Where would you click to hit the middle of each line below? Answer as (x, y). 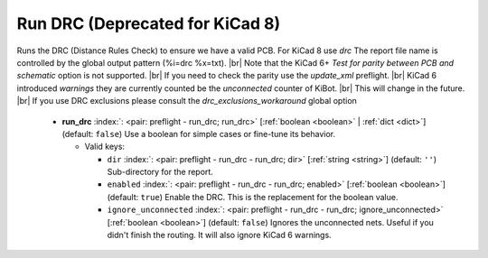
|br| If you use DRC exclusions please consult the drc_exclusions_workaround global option (187, 101)
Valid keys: (105, 147)
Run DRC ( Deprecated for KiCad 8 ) (148, 23)
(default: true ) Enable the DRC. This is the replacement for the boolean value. (253, 197)
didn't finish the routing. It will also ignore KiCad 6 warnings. (219, 235)
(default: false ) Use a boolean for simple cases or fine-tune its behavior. (199, 134)
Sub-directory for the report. (160, 172)
